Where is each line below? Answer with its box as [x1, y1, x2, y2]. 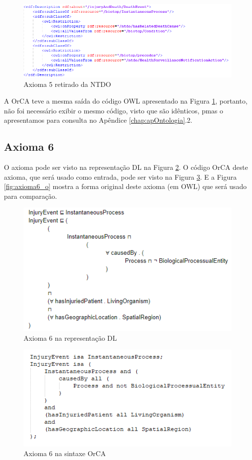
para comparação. [4, 190, 57, 201]
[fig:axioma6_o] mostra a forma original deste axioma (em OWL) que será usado [4, 181, 247, 191]
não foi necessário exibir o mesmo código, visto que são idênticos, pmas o [4, 105, 224, 115]
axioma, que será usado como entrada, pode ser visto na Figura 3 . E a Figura [4, 171, 237, 182]
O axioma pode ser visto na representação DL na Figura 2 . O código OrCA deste [4, 162, 248, 172]
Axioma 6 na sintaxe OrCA [24, 448, 106, 458]
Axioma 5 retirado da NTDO [24, 79, 111, 89]
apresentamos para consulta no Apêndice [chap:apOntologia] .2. [4, 115, 193, 125]
